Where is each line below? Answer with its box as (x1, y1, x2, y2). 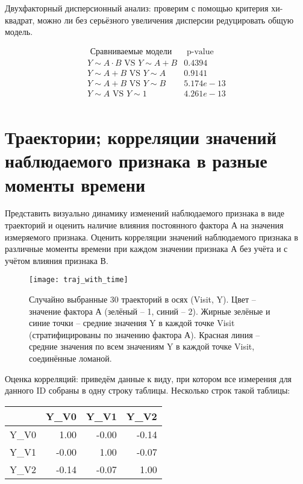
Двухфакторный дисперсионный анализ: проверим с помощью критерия (5, 2, 269, 14)
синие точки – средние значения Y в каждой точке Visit (29, 316, 235, 329)
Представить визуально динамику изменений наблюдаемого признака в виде (5, 207, 285, 219)
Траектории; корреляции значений (5, 125, 276, 149)
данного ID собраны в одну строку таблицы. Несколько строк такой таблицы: (5, 384, 290, 397)
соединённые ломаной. (29, 352, 112, 365)
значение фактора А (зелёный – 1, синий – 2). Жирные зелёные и (29, 304, 270, 317)
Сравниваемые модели (90, 47, 172, 56)
